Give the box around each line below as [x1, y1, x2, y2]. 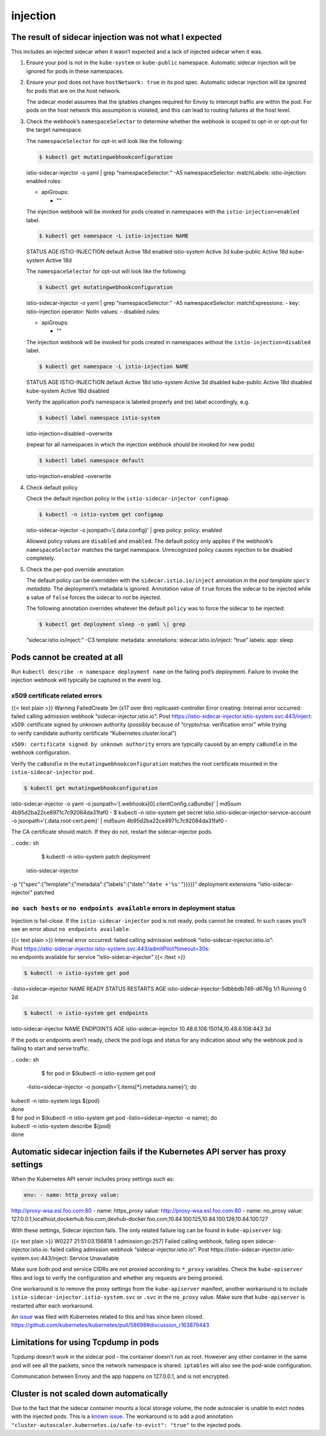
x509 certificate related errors [11, 691, 103, 700]
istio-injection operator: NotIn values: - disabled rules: [26, 308, 161, 315]
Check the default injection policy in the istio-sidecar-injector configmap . [26, 495, 230, 502]
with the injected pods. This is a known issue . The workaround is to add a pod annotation [11, 1413, 233, 1420]
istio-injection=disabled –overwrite [26, 429, 113, 437]
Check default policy [26, 484, 78, 491]
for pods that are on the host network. [26, 87, 121, 94]
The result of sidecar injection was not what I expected [11, 32, 222, 42]
